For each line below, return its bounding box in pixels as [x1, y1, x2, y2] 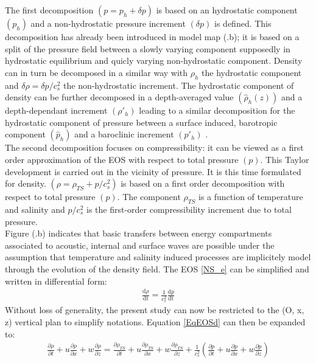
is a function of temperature [198, 190, 303, 203]
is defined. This [214, 17, 272, 29]
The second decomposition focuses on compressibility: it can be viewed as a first [5, 141, 304, 154]
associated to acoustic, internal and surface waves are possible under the [5, 238, 275, 251]
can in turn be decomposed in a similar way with [5, 66, 188, 78]
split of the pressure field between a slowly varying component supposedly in [5, 42, 290, 55]
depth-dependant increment [5, 104, 108, 117]
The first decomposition [5, 4, 94, 16]
